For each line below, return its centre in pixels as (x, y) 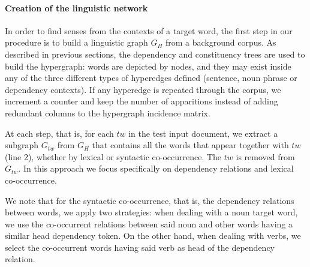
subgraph (22, 145)
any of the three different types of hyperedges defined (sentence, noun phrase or (151, 78)
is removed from (265, 156)
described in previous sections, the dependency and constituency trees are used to (155, 54)
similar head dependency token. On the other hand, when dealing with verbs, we (153, 235)
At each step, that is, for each (59, 133)
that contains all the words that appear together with (190, 145)
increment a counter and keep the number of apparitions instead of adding (142, 101)
